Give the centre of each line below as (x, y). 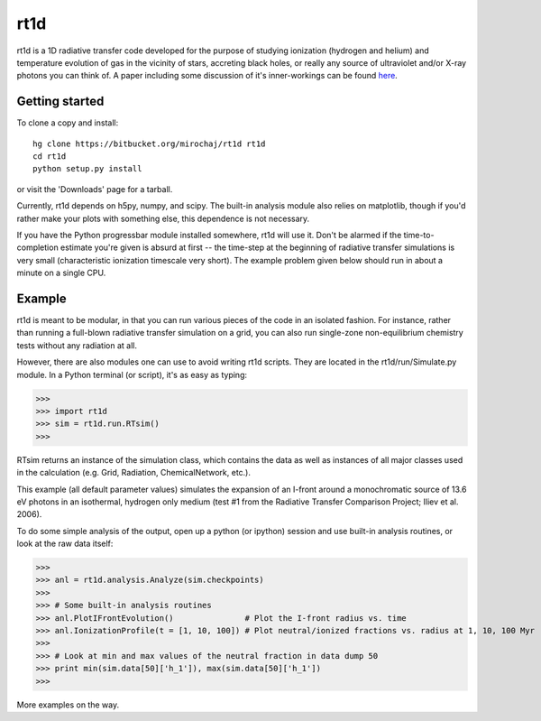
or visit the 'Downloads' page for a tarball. (95, 189)
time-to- (419, 235)
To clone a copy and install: (68, 123)
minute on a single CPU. (61, 273)
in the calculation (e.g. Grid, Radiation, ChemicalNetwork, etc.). (134, 473)
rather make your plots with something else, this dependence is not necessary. (163, 218)
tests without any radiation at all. (77, 345)
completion (37, 247)
